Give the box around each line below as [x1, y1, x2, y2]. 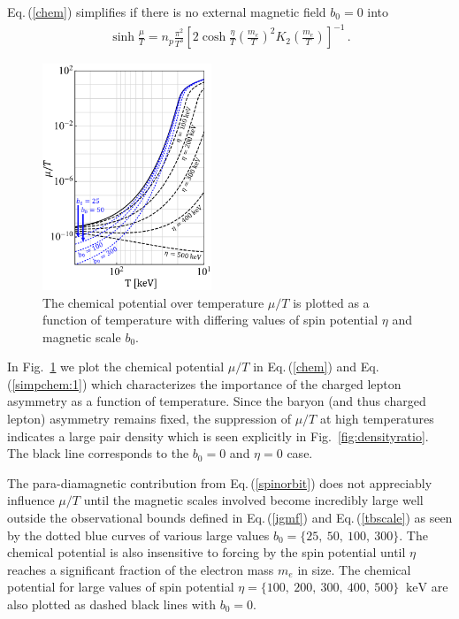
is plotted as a [293, 293, 370, 311]
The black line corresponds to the [7, 444, 189, 462]
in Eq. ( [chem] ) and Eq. [253, 357, 379, 376]
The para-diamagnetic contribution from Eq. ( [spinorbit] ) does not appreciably [7, 473, 432, 492]
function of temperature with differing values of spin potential [42, 310, 379, 329]
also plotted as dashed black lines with [7, 595, 216, 614]
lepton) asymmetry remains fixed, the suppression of [7, 409, 291, 428]
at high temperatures [319, 409, 434, 428]
